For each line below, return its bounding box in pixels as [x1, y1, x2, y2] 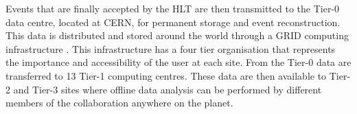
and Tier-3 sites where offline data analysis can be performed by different [13, 82, 322, 96]
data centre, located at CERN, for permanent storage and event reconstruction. [5, 14, 341, 29]
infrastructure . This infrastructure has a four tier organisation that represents [5, 41, 336, 56]
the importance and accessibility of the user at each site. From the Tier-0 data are [5, 55, 352, 69]
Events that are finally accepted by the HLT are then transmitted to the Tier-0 [5, 1, 340, 15]
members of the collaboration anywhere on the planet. [5, 95, 233, 110]
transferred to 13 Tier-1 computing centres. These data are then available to [5, 68, 327, 82]
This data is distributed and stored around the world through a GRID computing [5, 28, 349, 43]
